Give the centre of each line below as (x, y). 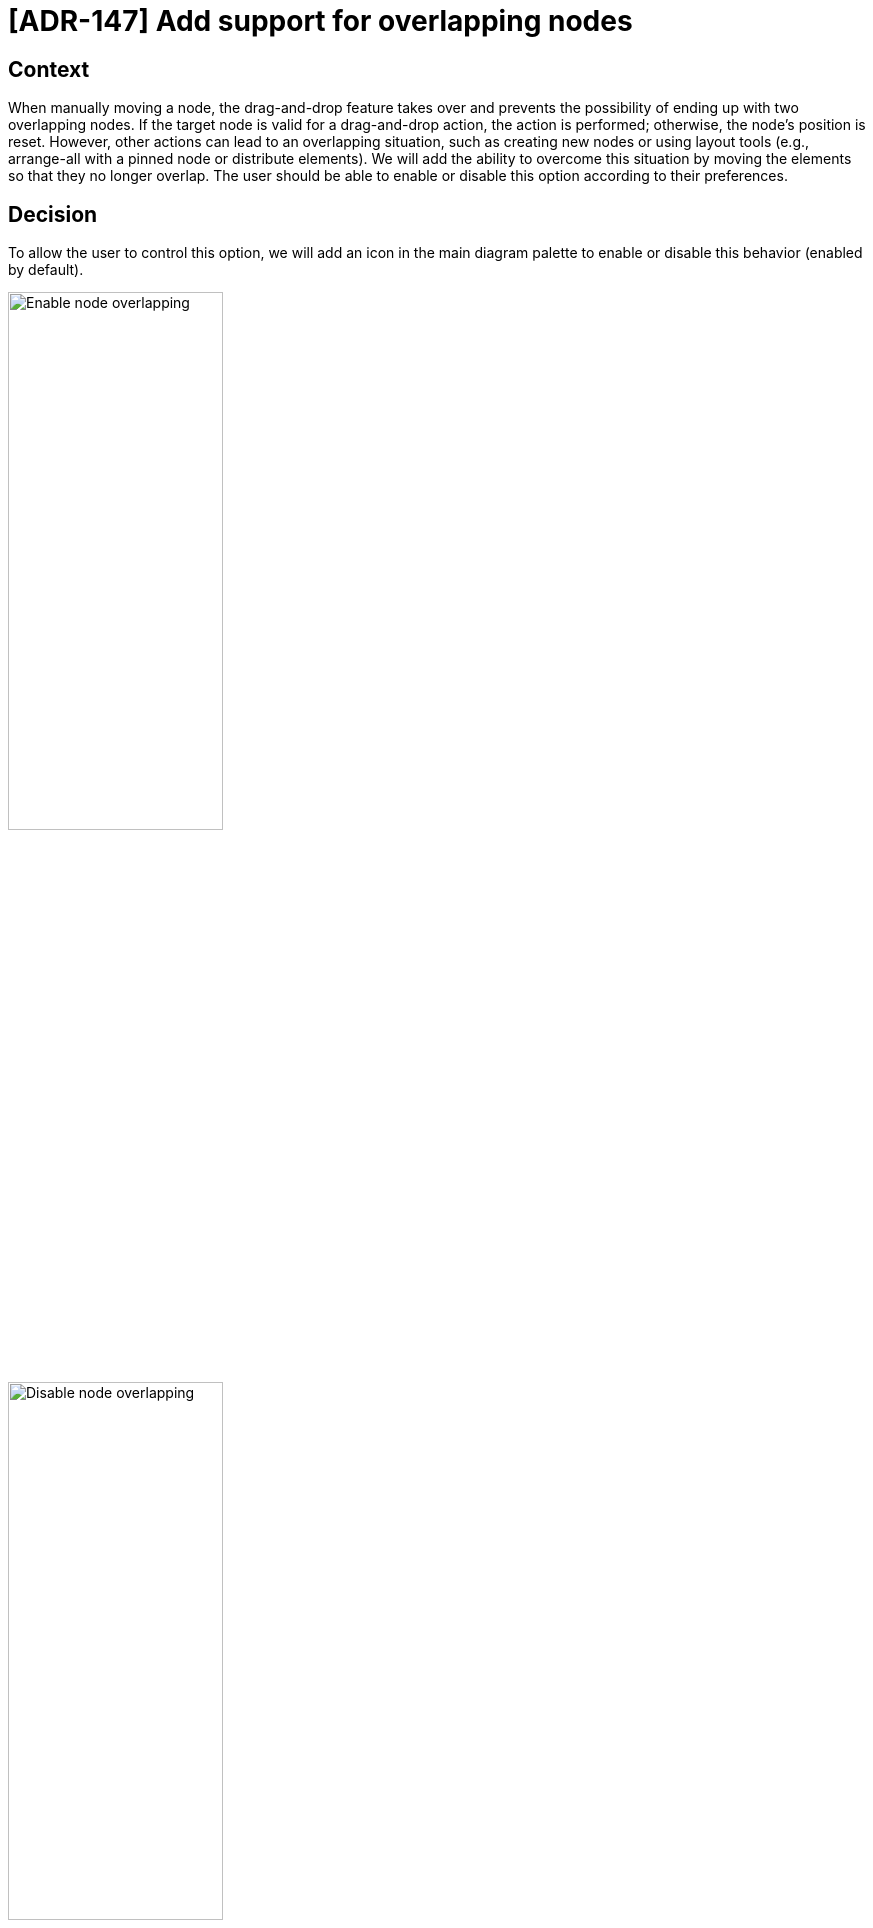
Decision (53, 214)
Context (49, 69)
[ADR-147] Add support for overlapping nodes (320, 21)
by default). (46, 270)
